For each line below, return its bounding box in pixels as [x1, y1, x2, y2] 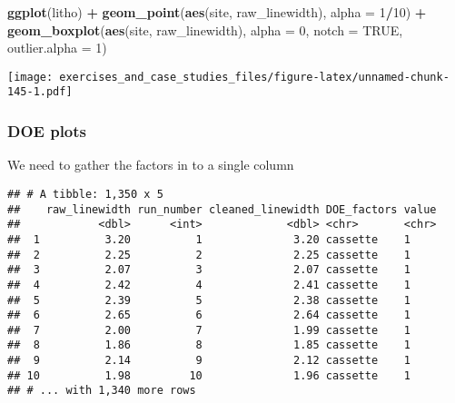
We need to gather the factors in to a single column [7, 155, 294, 174]
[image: [7, 70, 54, 84]
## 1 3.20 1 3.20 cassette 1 [7, 232, 410, 246]
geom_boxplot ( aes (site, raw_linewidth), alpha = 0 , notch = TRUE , [7, 20, 403, 39]
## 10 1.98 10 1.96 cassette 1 [7, 369, 410, 382]
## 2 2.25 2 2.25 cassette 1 [7, 248, 410, 261]
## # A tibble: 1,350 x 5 [7, 187, 163, 201]
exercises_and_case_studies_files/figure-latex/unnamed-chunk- [59, 70, 450, 84]
